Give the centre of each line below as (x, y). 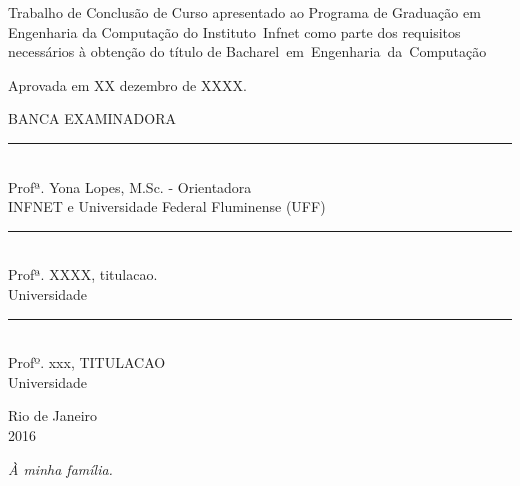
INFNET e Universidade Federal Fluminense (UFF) (167, 206)
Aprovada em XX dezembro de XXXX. (127, 84)
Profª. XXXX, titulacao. (83, 274)
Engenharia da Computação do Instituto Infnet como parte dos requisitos (234, 31)
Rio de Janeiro (53, 415)
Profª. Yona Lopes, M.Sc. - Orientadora (130, 186)
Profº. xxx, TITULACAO (87, 362)
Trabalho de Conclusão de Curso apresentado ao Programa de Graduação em (244, 12)
